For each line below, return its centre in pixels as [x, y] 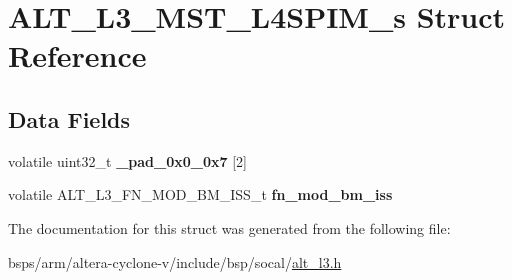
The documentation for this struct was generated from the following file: [229, 227]
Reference [77, 55]
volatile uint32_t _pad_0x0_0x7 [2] [127, 160]
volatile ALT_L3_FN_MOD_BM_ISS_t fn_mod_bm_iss [200, 194]
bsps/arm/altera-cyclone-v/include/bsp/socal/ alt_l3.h [175, 261]
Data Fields [69, 118]
